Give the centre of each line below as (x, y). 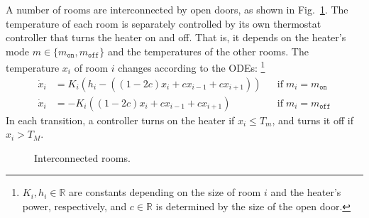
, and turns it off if (313, 120)
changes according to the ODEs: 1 (192, 67)
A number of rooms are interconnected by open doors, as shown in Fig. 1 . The (177, 9)
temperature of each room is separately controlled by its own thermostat (164, 23)
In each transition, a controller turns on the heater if (120, 120)
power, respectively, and (75, 206)
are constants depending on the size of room (165, 192)
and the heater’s (306, 192)
